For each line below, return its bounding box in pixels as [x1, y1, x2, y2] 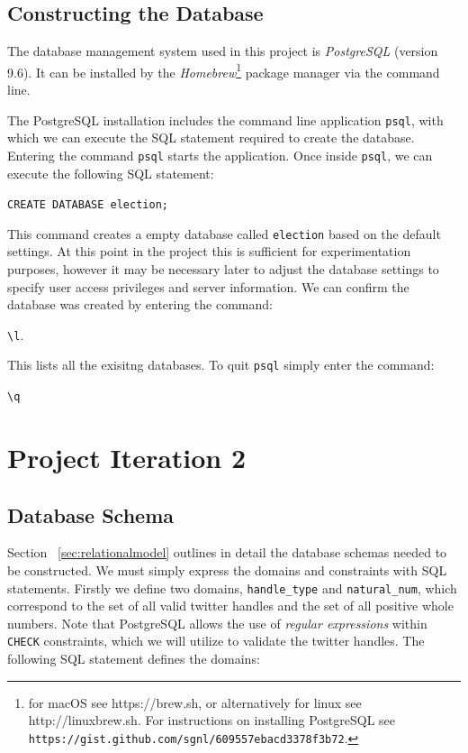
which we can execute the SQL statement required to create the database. [7, 128, 415, 147]
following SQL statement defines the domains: [7, 649, 260, 668]
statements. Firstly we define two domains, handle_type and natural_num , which [7, 578, 457, 597]
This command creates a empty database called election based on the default [7, 224, 441, 243]
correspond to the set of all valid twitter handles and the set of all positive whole [7, 596, 454, 615]
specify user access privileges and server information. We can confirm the [7, 277, 409, 296]
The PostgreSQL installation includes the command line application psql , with [7, 110, 444, 129]
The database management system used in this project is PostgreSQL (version [7, 41, 438, 60]
